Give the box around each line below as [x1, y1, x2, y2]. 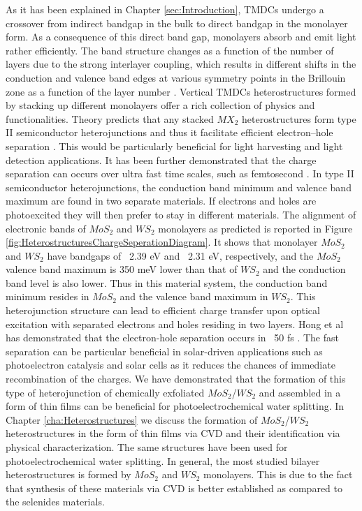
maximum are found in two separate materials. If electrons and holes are [6, 193, 317, 208]
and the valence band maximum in [120, 289, 268, 304]
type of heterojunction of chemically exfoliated [6, 385, 205, 399]
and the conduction [263, 262, 346, 276]
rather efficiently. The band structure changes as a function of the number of [6, 43, 334, 57]
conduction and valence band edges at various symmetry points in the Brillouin [6, 70, 346, 84]
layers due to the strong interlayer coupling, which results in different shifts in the [6, 57, 356, 71]
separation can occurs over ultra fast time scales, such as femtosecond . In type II [6, 166, 354, 181]
